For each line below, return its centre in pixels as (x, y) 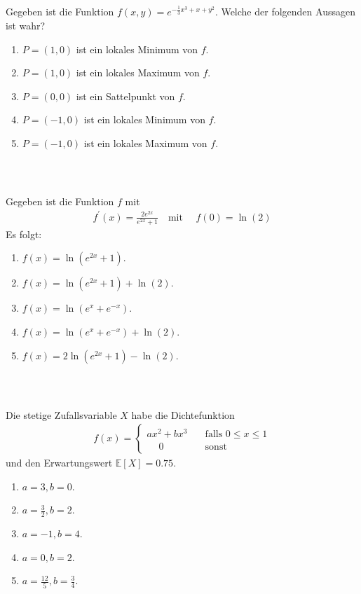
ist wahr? (26, 25)
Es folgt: (24, 234)
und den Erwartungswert (59, 463)
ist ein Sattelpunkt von (125, 96)
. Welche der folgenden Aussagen (285, 12)
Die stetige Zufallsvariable (61, 414)
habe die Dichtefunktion (183, 414)
